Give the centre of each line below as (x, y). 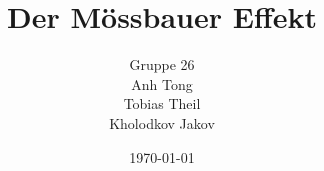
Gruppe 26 (162, 64)
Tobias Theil (162, 103)
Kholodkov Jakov (162, 122)
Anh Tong (162, 83)
